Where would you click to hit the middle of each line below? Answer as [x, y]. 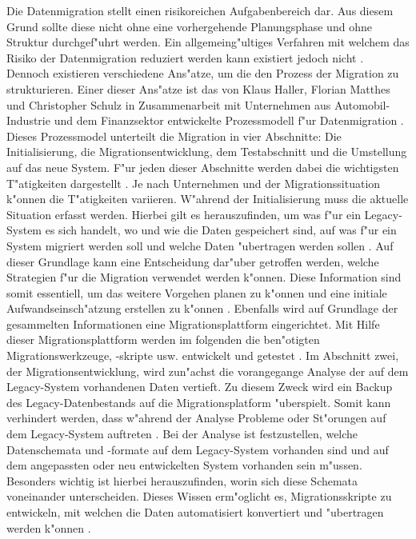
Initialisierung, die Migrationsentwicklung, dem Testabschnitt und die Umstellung [207, 152]
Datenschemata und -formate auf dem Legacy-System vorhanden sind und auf [198, 449]
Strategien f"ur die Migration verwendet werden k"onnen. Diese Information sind [204, 277]
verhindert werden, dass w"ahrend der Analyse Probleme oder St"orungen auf [196, 418]
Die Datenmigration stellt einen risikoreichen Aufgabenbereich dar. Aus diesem [200, 10]
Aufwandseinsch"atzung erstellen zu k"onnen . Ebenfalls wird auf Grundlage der [202, 308]
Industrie [28, 120]
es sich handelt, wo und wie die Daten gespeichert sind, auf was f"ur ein [221, 230]
